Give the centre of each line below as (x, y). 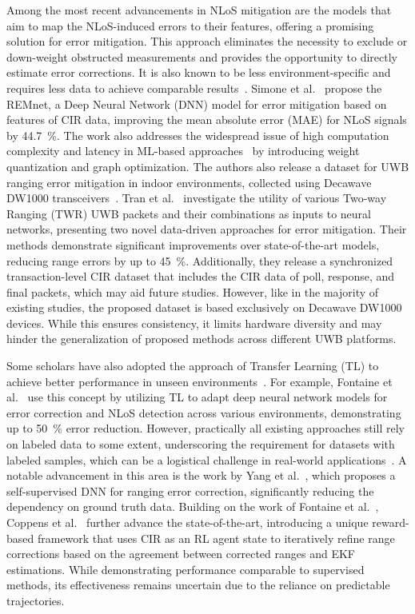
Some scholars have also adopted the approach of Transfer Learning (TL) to (193, 366)
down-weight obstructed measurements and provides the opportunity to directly (202, 56)
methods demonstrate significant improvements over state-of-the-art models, (193, 244)
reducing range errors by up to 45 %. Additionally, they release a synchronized (200, 260)
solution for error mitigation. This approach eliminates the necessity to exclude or (207, 41)
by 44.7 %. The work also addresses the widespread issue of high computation (198, 135)
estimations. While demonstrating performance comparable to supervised (186, 569)
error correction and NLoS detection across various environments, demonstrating (204, 412)
